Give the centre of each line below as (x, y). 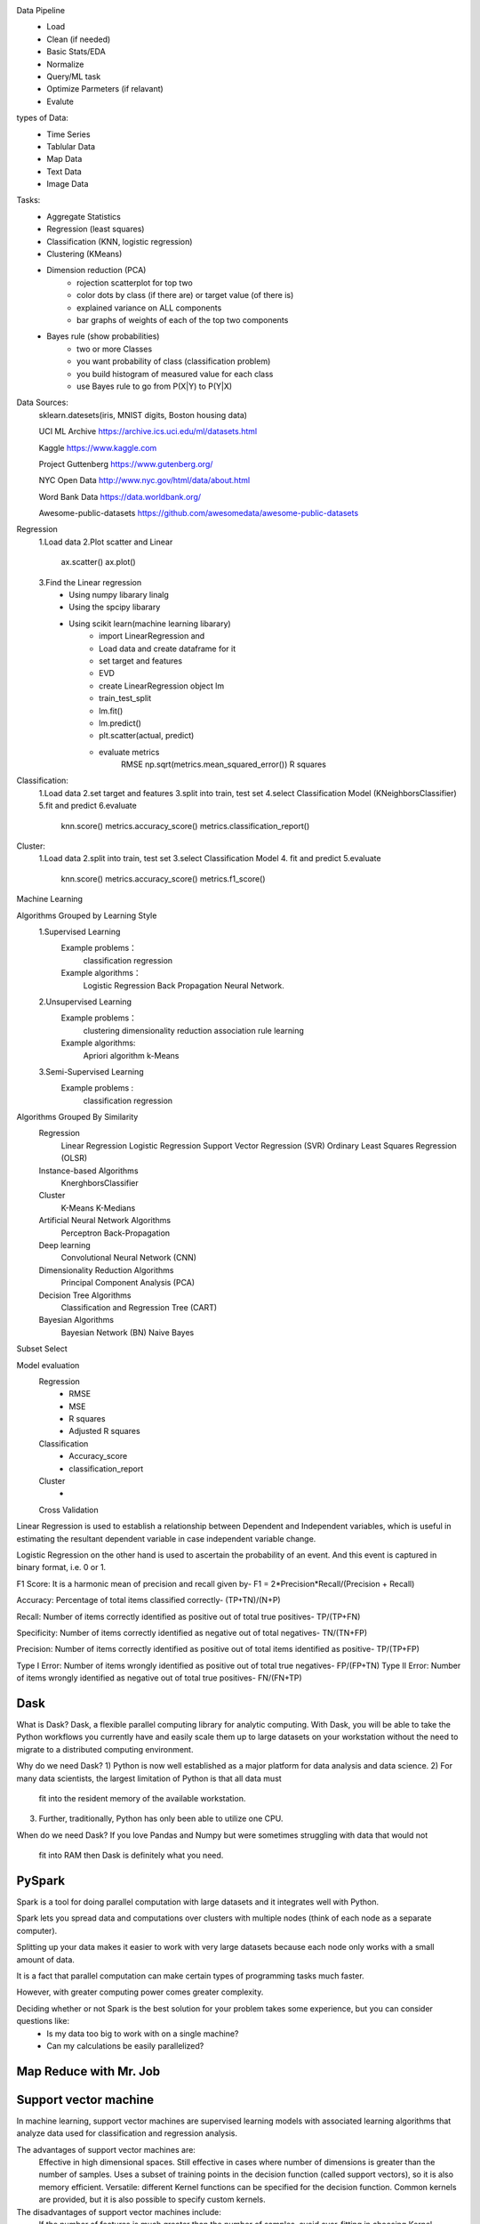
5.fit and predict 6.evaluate (88, 806)
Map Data (64, 159)
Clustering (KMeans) (84, 254)
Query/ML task (74, 77)
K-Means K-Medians (98, 1208)
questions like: (43, 2021)
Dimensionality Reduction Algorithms (106, 1270)
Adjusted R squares (105, 1431)
